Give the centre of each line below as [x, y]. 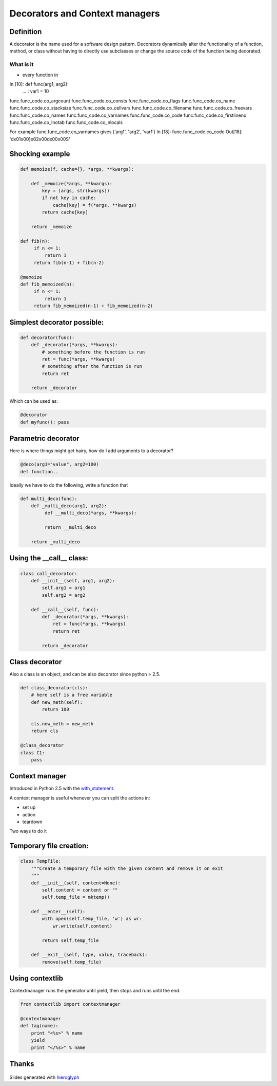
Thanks [22, 1064]
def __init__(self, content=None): [76, 883]
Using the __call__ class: [49, 558]
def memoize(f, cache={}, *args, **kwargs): [77, 169]
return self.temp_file [71, 940]
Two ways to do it [28, 831]
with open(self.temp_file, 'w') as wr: [92, 919]
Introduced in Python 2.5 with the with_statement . [62, 788]
